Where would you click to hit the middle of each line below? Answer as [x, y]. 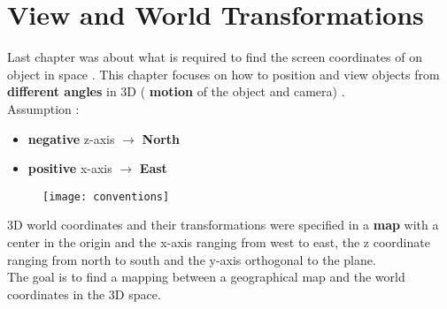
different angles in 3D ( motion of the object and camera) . [176, 91]
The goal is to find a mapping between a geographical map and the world [206, 277]
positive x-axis [70, 168]
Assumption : [43, 108]
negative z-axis [71, 138]
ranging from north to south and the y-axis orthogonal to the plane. [192, 259]
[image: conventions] [106, 196]
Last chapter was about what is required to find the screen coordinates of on [215, 57]
